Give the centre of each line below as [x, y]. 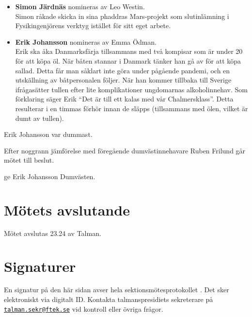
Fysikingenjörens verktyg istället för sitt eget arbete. [93, 25]
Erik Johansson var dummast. [48, 134]
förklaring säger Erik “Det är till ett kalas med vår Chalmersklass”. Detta [124, 99]
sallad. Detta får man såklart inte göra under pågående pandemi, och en [123, 70]
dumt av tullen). [39, 118]
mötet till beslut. [29, 160]
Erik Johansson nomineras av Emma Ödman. [86, 42]
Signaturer [40, 266]
